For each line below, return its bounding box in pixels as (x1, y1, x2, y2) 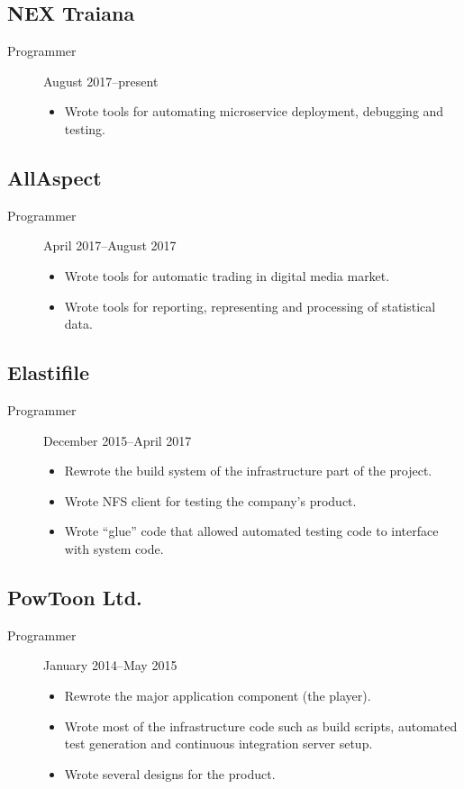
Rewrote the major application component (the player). (64, 685, 371, 704)
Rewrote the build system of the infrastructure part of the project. (64, 461, 432, 480)
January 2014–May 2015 (43, 656, 177, 675)
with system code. (64, 539, 164, 558)
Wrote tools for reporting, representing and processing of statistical (64, 296, 436, 315)
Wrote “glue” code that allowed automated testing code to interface (64, 521, 439, 540)
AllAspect (7, 163, 102, 191)
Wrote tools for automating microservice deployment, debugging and (64, 102, 444, 121)
